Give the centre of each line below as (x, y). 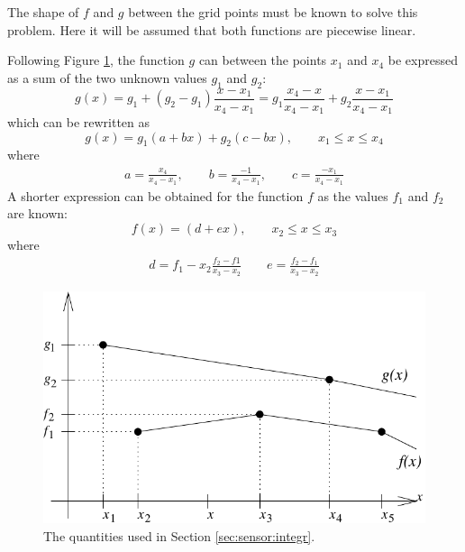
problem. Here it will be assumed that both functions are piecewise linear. (212, 29)
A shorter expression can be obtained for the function (155, 195)
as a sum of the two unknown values (107, 77)
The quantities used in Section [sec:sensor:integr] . (179, 536)
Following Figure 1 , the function (96, 60)
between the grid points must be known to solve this (273, 12)
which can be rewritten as (79, 122)
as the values (353, 195)
